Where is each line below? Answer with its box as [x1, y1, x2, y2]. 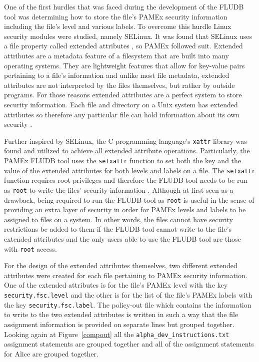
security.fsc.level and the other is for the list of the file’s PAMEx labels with [4, 290, 252, 300]
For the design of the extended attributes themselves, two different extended [4, 260, 237, 271]
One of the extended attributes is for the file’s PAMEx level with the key [4, 280, 228, 290]
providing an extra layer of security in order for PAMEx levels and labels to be [4, 204, 246, 215]
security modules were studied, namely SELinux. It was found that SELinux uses [4, 30, 252, 41]
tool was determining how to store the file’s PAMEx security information [4, 11, 227, 21]
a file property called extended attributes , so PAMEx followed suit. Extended [4, 40, 243, 51]
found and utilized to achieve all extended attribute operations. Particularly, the [4, 145, 250, 156]
